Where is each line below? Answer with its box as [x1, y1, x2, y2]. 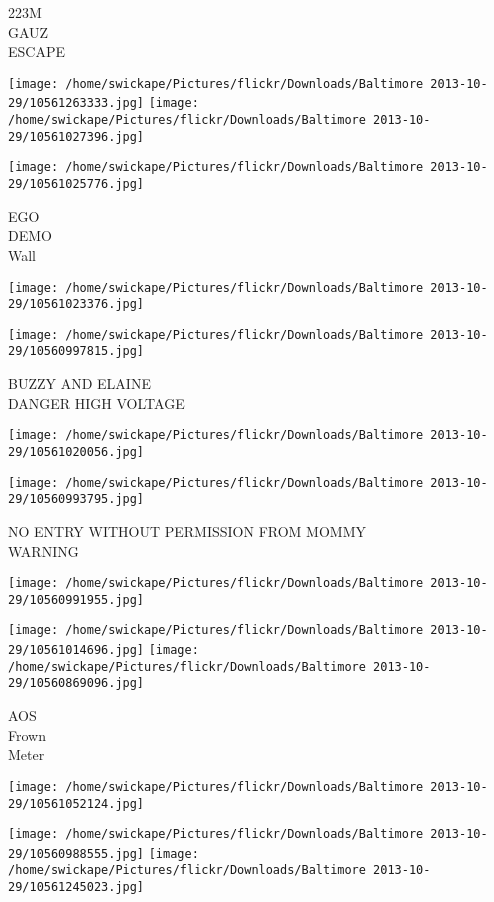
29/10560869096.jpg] [8, 676, 145, 691]
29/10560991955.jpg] [8, 592, 145, 607]
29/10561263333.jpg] [8, 96, 145, 111]
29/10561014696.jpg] [8, 643, 145, 658]
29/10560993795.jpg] [8, 492, 145, 507]
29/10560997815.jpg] [8, 344, 145, 359]
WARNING [8, 540, 79, 561]
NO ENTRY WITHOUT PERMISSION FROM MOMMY [8, 520, 367, 541]
